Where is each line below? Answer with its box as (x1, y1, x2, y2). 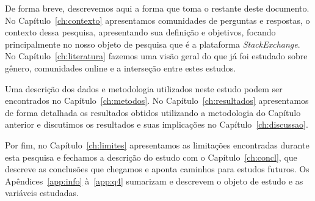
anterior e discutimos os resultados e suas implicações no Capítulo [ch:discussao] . (5, 118, 308, 131)
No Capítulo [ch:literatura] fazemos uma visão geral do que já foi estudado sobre (5, 49, 308, 62)
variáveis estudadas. (5, 186, 79, 199)
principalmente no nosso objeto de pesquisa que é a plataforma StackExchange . (5, 37, 300, 50)
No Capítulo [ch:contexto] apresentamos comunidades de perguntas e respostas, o (5, 13, 310, 26)
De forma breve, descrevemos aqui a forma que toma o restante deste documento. (5, 2, 310, 14)
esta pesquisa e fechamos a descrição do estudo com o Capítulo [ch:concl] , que (5, 150, 297, 163)
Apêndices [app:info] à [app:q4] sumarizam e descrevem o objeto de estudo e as (5, 174, 303, 187)
